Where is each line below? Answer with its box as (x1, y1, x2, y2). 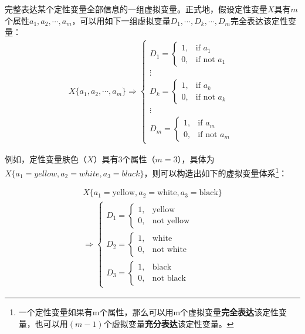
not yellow (152, 217, 190, 226)
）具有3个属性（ (93, 153, 155, 165)
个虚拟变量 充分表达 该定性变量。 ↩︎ (103, 317, 234, 329)
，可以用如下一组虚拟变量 (72, 14, 171, 26)
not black (152, 274, 186, 283)
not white (152, 246, 187, 254)
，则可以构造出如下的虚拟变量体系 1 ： (144, 165, 287, 179)
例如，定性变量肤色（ (5, 153, 87, 165)
